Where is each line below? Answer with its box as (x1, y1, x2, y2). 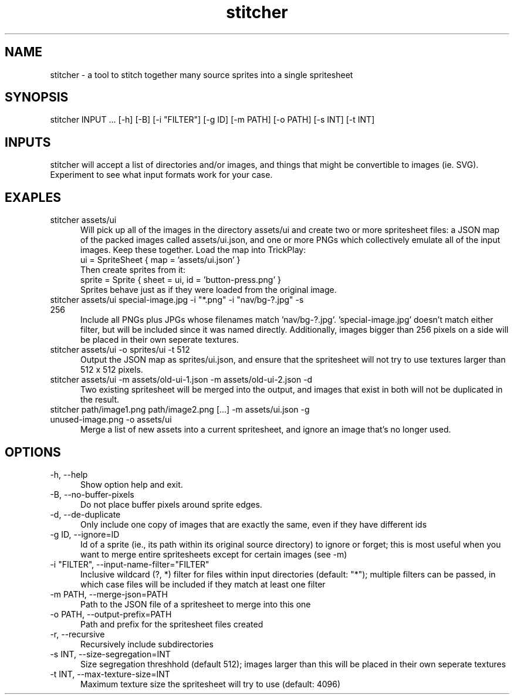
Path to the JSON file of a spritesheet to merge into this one (80, 599, 311, 609)
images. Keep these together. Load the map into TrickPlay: (80, 245, 306, 255)
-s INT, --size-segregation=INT (50, 649, 171, 659)
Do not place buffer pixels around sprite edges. (80, 499, 262, 509)
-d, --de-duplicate (50, 509, 121, 519)
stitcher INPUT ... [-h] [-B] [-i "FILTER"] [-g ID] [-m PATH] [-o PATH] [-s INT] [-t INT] (50, 114, 375, 125)
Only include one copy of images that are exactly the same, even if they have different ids (80, 519, 427, 529)
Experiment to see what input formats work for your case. (50, 170, 273, 180)
